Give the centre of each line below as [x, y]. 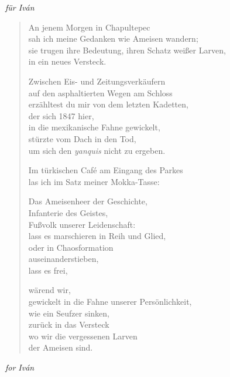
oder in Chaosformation [71, 247]
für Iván [20, 7]
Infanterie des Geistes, [68, 212]
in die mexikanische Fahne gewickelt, [94, 127]
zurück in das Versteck [69, 324]
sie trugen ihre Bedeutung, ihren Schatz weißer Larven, [127, 50]
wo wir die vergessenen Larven [83, 336]
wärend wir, [49, 290]
